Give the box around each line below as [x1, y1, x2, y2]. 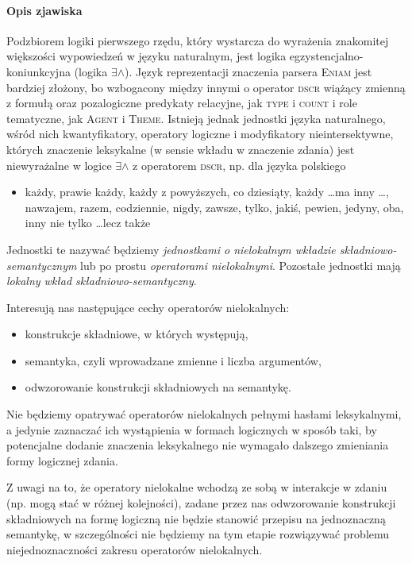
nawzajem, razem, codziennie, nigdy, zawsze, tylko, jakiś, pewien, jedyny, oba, [25, 199, 404, 215]
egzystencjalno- [289, 48, 364, 64]
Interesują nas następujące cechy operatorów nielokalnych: [6, 299, 290, 315]
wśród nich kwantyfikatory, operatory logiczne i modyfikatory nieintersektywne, [6, 125, 394, 142]
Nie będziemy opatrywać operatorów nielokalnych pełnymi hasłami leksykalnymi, [6, 406, 402, 422]
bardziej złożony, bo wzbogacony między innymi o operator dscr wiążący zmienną [6, 79, 406, 95]
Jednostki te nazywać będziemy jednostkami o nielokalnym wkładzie [6, 241, 336, 257]
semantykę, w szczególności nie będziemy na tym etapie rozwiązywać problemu [6, 526, 390, 542]
